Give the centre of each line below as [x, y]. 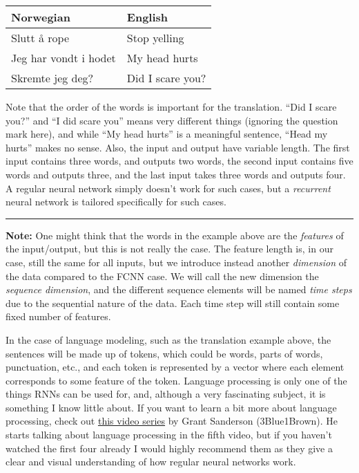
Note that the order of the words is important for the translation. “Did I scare [171, 106]
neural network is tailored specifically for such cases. [116, 202]
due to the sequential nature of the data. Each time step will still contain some [173, 303]
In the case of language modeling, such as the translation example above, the [168, 339]
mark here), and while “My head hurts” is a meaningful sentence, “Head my [167, 134]
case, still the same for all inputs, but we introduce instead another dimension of [176, 262]
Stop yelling [155, 38]
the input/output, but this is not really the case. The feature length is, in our [169, 249]
